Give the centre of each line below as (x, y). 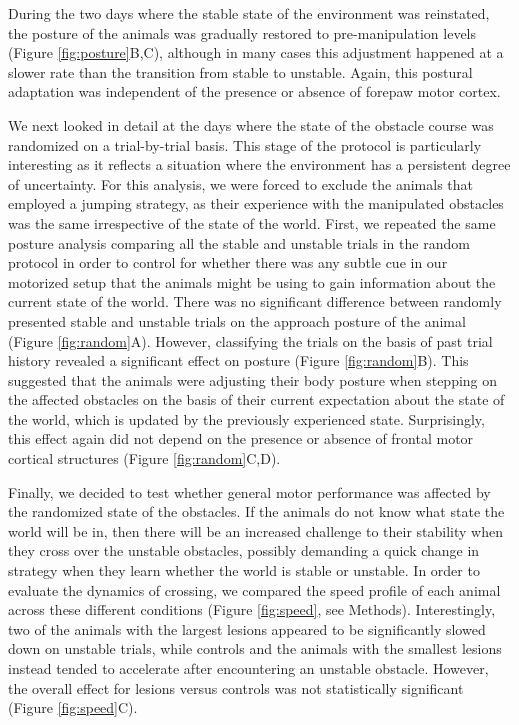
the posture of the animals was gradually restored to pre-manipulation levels (242, 32)
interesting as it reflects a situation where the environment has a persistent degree (259, 164)
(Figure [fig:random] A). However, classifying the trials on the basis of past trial (250, 340)
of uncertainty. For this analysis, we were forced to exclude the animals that (240, 183)
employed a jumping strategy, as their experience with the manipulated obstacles (256, 203)
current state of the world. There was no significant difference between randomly (255, 301)
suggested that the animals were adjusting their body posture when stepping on (253, 379)
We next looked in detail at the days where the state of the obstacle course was (251, 124)
